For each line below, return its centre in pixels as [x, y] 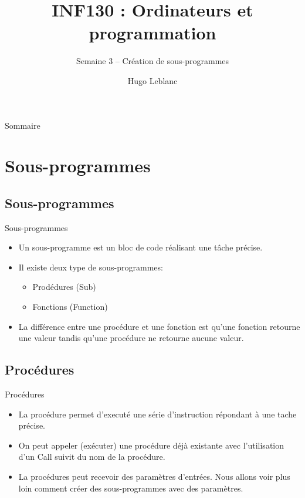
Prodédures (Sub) [64, 287]
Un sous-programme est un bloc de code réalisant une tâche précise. [140, 247]
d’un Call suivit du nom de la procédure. [92, 457]
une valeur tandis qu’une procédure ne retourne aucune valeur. [131, 338]
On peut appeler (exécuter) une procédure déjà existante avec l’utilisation [151, 445]
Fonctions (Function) [70, 307]
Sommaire [23, 125]
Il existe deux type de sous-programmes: [91, 267]
